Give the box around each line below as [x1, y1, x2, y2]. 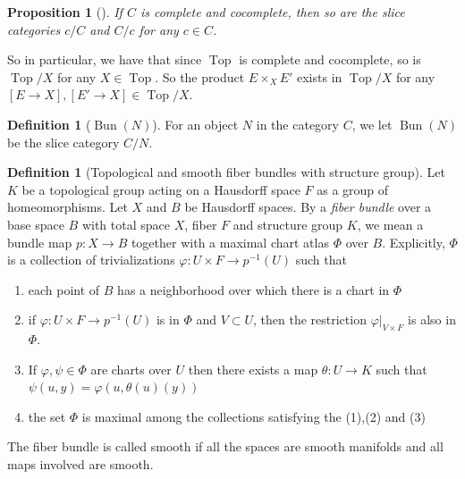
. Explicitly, [382, 232, 445, 251]
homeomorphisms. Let [7, 197, 128, 216]
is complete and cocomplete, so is [239, 50, 421, 69]
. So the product [155, 67, 245, 86]
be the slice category [7, 132, 120, 151]
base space [7, 214, 64, 233]
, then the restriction [253, 310, 367, 329]
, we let [351, 114, 393, 133]
